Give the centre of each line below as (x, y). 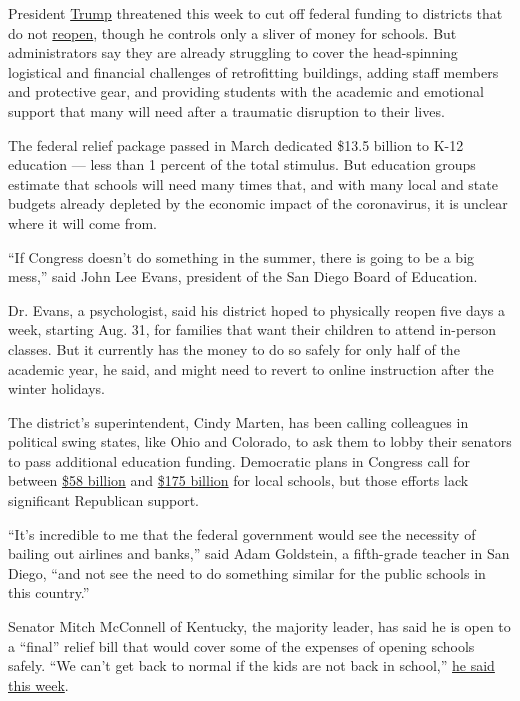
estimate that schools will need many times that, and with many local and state (253, 183)
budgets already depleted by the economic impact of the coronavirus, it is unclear (258, 203)
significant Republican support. (103, 500)
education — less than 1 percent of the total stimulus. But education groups (242, 164)
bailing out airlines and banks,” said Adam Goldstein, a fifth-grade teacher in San (259, 553)
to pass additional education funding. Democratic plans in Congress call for (239, 460)
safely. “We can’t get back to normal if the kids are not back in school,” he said (251, 665)
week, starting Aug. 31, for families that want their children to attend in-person (252, 329)
